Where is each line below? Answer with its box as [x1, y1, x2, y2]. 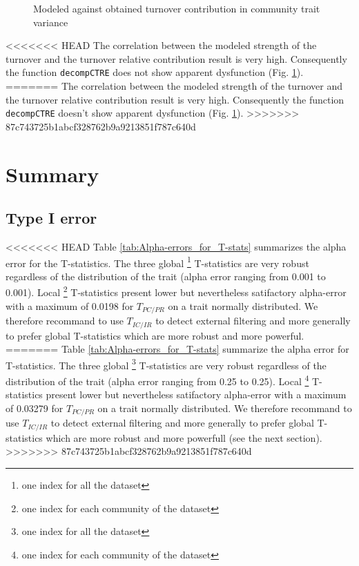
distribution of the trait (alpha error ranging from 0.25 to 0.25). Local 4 [6, 372, 309, 388]
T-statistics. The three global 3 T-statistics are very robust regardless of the [6, 355, 327, 372]
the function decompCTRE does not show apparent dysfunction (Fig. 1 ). [6, 65, 304, 79]
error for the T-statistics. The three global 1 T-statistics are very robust [6, 253, 309, 270]
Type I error [6, 207, 97, 228]
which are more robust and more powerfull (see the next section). [46, 430, 322, 445]
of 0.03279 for [6, 400, 64, 415]
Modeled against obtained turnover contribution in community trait [33, 1, 320, 15]
